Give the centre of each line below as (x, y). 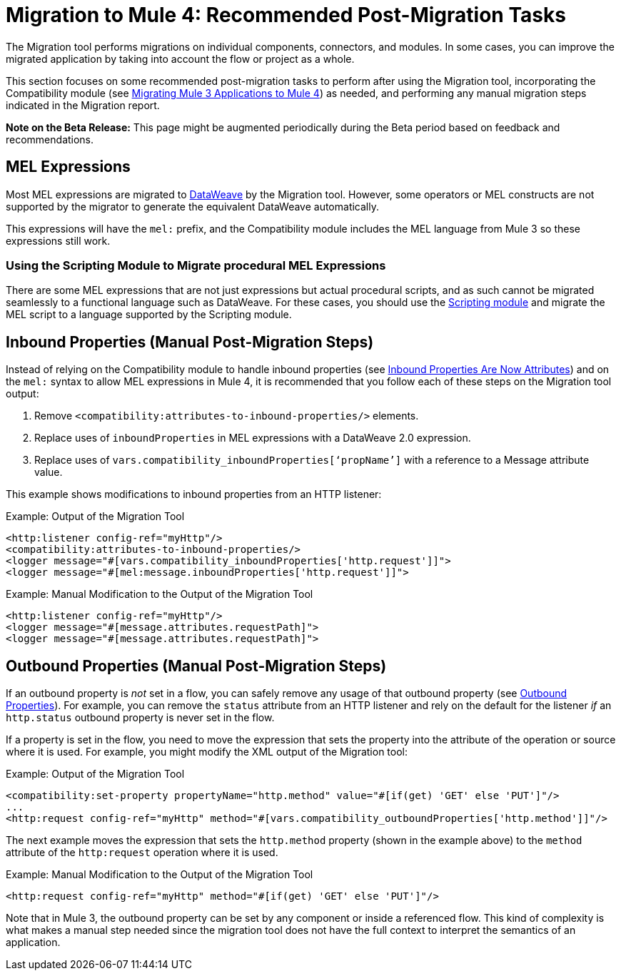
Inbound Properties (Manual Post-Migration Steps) (190, 342)
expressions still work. (58, 240)
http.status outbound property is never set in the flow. (140, 718)
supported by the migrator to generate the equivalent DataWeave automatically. (192, 206)
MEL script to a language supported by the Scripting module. (149, 315)
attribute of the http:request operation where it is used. (142, 853)
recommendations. (50, 139)
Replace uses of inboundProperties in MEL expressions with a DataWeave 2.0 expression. (253, 438)
